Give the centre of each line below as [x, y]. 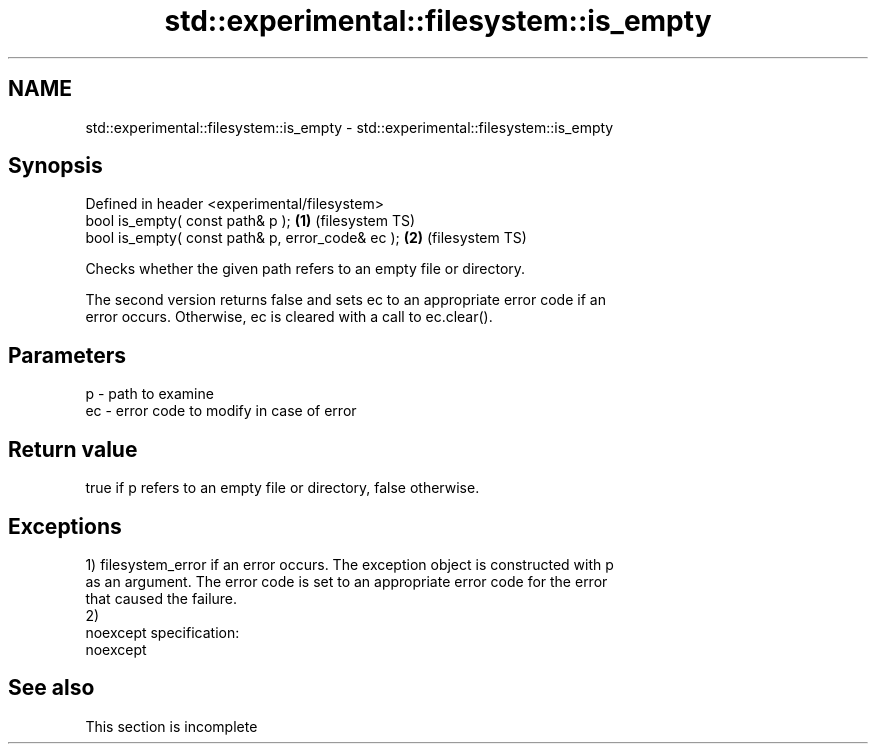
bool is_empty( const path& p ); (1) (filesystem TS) [250, 221]
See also [51, 688]
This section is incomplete [171, 726]
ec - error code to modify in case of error [221, 411]
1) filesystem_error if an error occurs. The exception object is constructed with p [349, 564]
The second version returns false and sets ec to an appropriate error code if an [345, 300]
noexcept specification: [162, 632]
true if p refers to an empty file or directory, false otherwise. [282, 488]
